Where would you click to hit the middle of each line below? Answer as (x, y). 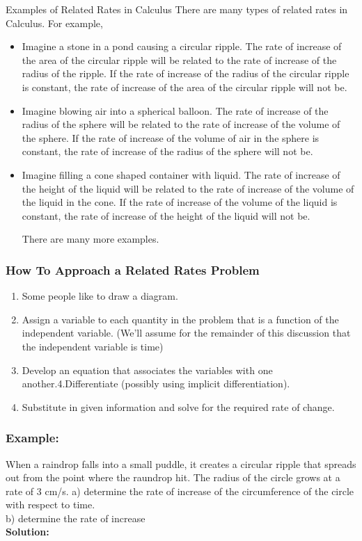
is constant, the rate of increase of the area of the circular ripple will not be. (184, 87)
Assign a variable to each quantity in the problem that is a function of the (180, 319)
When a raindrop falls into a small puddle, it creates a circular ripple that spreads (181, 463)
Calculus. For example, (54, 23)
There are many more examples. (90, 239)
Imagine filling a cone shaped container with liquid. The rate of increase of (181, 174)
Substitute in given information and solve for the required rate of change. (178, 406)
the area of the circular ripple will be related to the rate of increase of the (179, 59)
